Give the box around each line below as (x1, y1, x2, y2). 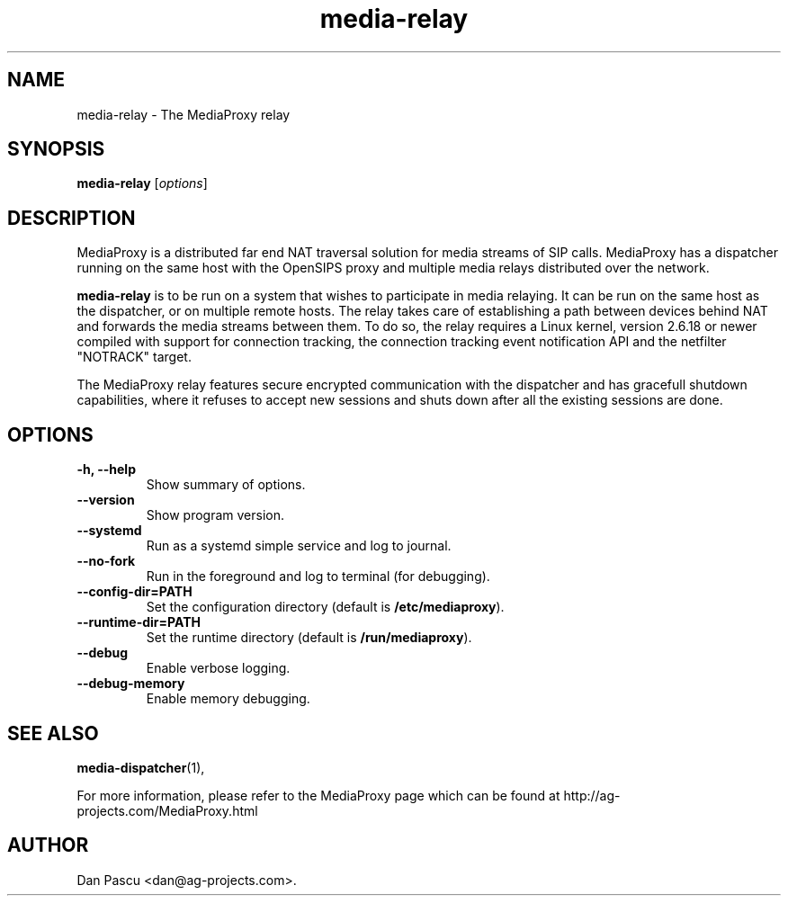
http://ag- (563, 787, 621, 803)
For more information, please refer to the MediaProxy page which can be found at (76, 787, 560, 803)
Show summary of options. (146, 477, 306, 493)
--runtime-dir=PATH (76, 614, 201, 630)
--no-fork (76, 553, 136, 569)
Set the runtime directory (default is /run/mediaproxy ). (146, 630, 472, 646)
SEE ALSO (7, 721, 99, 745)
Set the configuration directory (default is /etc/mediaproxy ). (146, 599, 505, 615)
